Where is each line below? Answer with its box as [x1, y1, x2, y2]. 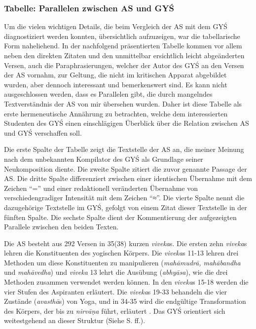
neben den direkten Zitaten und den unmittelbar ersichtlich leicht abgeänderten [4, 50, 245, 60]
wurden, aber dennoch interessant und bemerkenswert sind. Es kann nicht [4, 79, 227, 89]
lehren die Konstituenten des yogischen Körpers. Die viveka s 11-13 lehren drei [4, 248, 239, 258]
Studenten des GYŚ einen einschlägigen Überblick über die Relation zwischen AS [4, 118, 249, 128]
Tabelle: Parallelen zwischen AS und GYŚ [4, 1, 175, 14]
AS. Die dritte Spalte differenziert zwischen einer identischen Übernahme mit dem [4, 173, 252, 183]
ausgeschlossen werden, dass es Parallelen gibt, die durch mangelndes [4, 89, 213, 99]
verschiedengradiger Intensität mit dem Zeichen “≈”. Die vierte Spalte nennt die [4, 192, 245, 203]
